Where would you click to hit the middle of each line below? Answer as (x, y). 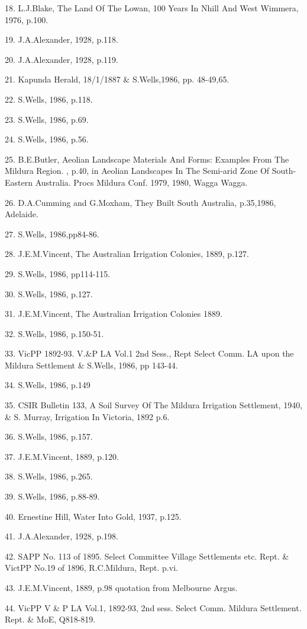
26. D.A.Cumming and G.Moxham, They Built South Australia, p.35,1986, (140, 202)
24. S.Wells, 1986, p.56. (47, 139)
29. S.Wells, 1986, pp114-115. (58, 273)
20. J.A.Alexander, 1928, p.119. (62, 59)
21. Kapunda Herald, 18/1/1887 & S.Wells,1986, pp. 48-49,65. (117, 79)
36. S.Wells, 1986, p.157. (49, 436)
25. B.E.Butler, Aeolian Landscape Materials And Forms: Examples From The (147, 159)
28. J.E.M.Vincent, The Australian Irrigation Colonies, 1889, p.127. (127, 254)
